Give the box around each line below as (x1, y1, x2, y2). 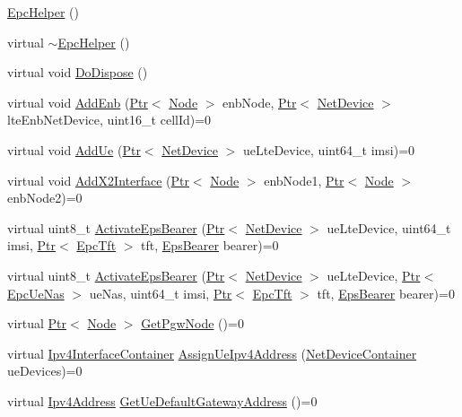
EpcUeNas (7, 283, 65, 302)
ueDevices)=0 (7, 361, 83, 380)
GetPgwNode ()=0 (141, 314, 244, 333)
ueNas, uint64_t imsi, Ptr (89, 283, 232, 302)
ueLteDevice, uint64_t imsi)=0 (243, 140, 415, 159)
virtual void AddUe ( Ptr (7, 140, 141, 159)
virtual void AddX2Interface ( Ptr (7, 170, 189, 189)
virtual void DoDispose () (7, 63, 148, 82)
